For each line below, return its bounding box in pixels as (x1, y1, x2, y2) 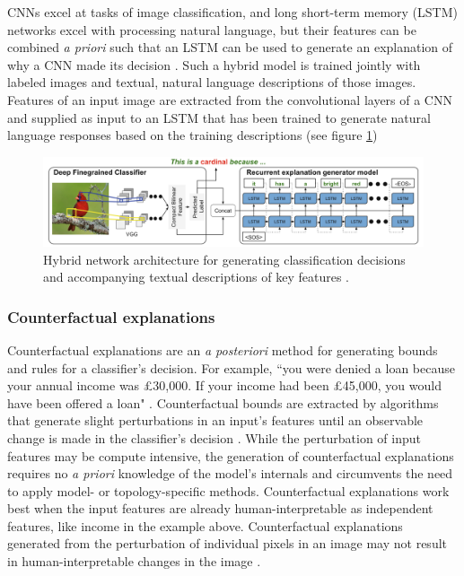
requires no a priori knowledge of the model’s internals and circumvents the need (7, 464, 453, 483)
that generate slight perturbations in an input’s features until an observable (7, 411, 424, 430)
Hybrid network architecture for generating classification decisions (43, 249, 406, 268)
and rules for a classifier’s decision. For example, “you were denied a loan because (7, 358, 455, 377)
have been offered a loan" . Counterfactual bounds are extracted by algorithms (7, 393, 439, 412)
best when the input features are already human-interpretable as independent (7, 499, 433, 518)
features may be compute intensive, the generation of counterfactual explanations (7, 446, 454, 465)
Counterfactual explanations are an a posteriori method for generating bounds (7, 340, 438, 359)
